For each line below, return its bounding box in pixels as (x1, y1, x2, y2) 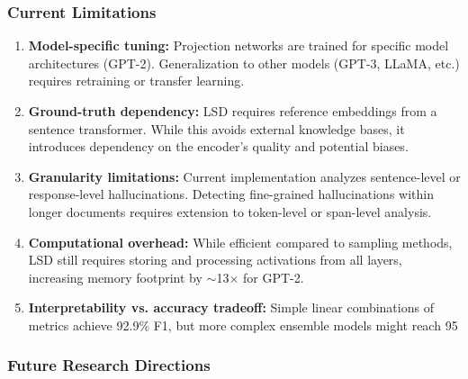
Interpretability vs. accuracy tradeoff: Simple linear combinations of (28, 298, 434, 317)
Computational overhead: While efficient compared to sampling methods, (28, 232, 453, 251)
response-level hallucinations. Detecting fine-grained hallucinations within (28, 185, 434, 203)
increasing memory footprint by (28, 267, 202, 286)
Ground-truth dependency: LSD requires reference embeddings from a (28, 102, 437, 120)
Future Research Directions (7, 354, 211, 376)
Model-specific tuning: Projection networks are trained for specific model (28, 36, 449, 55)
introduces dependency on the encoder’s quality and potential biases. (28, 137, 409, 156)
